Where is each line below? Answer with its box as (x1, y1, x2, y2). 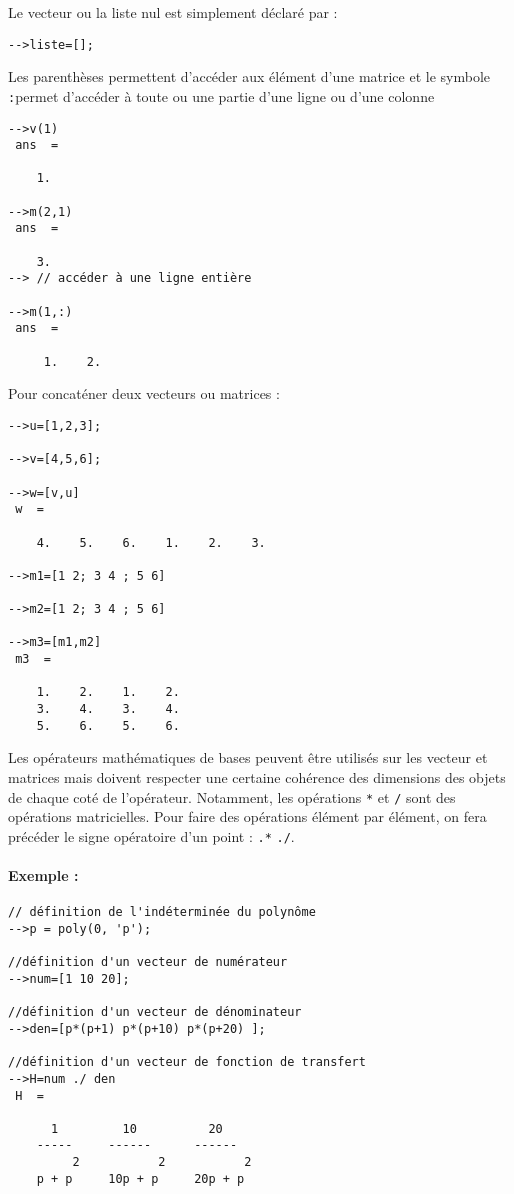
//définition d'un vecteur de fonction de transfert (8, 1055, 366, 1070)
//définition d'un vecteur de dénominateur (8, 1005, 302, 1020)
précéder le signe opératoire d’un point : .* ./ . (8, 825, 295, 846)
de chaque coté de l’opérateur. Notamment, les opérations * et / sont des (8, 786, 456, 807)
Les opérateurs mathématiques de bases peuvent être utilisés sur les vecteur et (8, 747, 488, 768)
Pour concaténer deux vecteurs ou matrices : (8, 383, 280, 404)
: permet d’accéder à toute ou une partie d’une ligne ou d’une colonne (8, 85, 435, 106)
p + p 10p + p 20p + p (36, 1171, 245, 1186)
